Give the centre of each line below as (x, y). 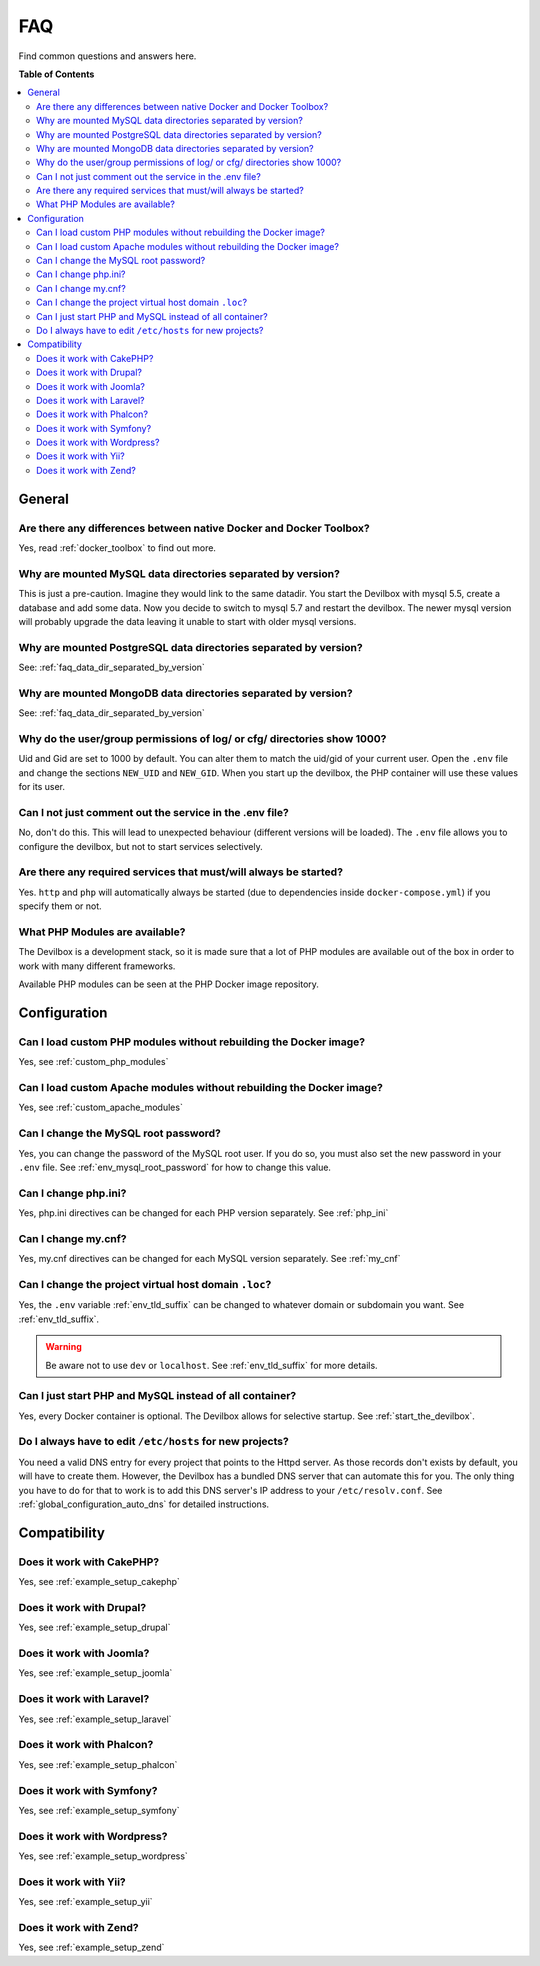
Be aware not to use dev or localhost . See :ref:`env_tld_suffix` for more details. (212, 1365)
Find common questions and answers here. (107, 56)
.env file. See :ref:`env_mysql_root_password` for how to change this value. (175, 1167)
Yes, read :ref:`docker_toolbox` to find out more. (117, 548)
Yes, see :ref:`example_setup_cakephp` (99, 1582)
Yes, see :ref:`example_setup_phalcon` (98, 1764)
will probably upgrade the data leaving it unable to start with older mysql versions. (187, 621)
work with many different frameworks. (97, 966)
